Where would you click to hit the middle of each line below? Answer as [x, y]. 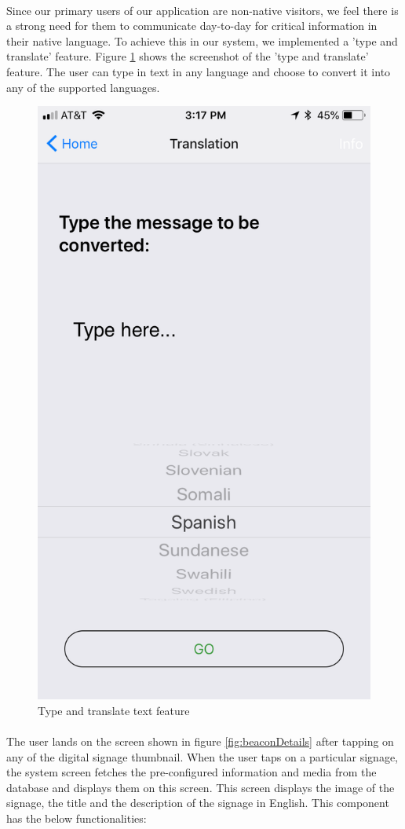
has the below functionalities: [77, 818]
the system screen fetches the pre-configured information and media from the [192, 772]
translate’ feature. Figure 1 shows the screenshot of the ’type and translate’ [188, 56]
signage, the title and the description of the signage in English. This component [198, 803]
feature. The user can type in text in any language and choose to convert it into [199, 71]
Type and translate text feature [114, 710]
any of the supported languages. [83, 87]
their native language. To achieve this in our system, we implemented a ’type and [202, 40]
